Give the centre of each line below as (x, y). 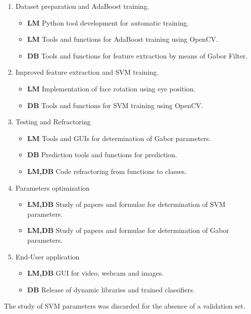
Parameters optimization (53, 187)
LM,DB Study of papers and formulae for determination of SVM (126, 204)
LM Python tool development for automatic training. (108, 22)
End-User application (47, 256)
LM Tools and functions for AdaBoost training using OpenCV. (123, 39)
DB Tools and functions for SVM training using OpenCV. (115, 105)
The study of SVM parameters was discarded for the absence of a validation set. (125, 306)
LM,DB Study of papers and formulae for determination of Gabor (128, 230)
